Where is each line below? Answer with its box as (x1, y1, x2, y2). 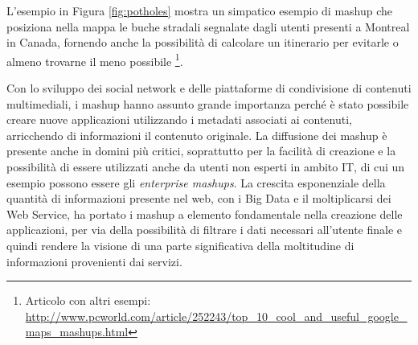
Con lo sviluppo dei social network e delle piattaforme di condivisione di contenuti (6, 80, 412, 97)
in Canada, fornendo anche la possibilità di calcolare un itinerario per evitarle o (6, 34, 399, 51)
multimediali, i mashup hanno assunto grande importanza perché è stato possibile (6, 95, 409, 112)
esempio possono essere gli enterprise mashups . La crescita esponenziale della (6, 174, 386, 191)
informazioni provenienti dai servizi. (6, 253, 182, 269)
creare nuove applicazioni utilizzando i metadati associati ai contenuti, (6, 111, 352, 128)
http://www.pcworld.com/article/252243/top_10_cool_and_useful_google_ (25, 307, 408, 324)
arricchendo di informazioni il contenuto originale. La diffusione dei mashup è (6, 126, 387, 143)
